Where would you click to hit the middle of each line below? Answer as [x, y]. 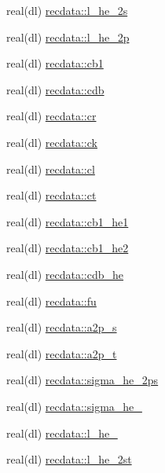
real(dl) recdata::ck [52, 142]
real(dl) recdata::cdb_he [65, 274]
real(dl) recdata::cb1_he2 [68, 248]
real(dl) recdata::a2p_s [62, 327]
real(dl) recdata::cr [51, 116]
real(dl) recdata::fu [51, 301]
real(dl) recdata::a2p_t [62, 353]
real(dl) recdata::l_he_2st [69, 459]
